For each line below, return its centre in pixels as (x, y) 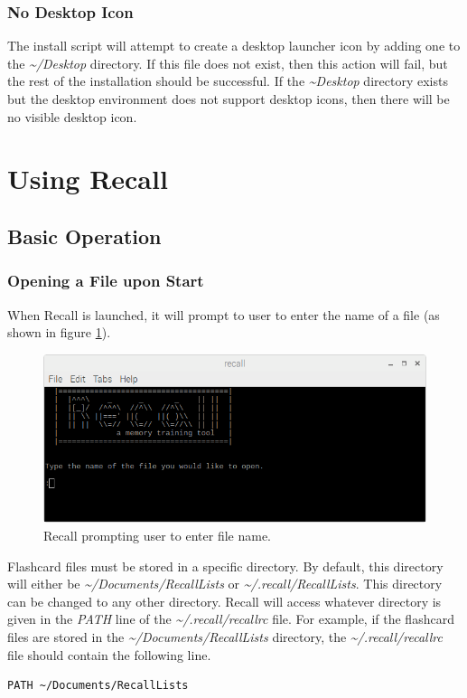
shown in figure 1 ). (59, 332)
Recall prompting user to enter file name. (157, 535)
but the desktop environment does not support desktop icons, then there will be (229, 99)
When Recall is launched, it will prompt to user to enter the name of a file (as (224, 314)
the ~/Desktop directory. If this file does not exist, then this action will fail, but (228, 63)
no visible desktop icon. (72, 116)
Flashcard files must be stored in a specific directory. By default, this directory (225, 566)
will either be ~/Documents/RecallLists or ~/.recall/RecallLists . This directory (225, 584)
